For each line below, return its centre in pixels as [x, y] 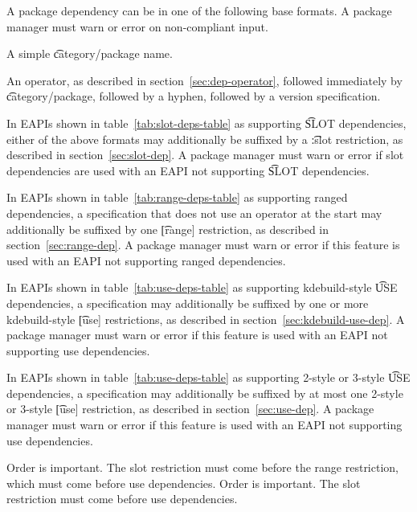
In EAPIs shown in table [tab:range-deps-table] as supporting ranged [177, 197]
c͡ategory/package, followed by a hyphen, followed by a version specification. [194, 96]
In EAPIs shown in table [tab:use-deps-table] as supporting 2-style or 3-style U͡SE [208, 377]
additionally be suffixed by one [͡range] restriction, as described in [168, 229]
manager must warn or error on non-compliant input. [137, 26]
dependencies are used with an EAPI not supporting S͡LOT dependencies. [188, 170]
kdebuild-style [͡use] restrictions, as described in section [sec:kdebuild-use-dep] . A [206, 319]
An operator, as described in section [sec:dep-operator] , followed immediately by [204, 80]
